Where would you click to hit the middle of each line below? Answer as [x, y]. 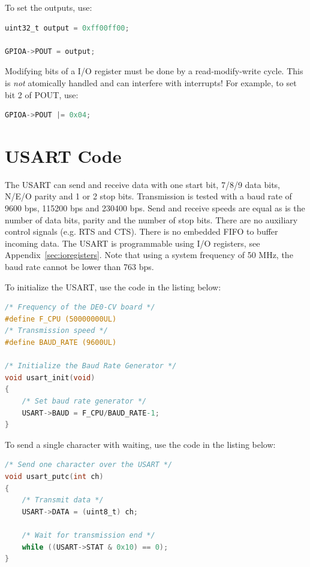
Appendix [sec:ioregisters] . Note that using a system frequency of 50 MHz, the [149, 255]
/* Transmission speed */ [56, 331]
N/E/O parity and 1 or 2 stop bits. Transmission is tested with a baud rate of [148, 196]
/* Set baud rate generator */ [84, 401]
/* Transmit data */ [63, 500]
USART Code [63, 155]
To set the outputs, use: [49, 7]
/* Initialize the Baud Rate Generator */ [91, 366]
